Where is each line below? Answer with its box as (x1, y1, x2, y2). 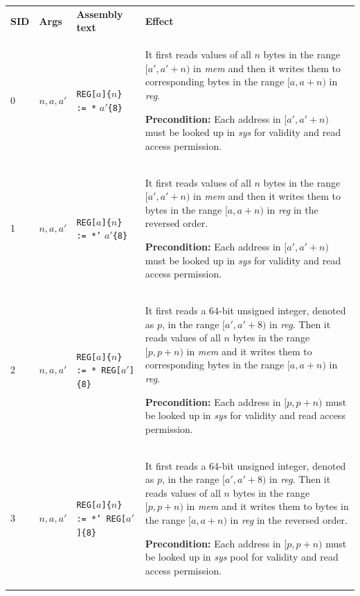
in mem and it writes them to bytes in (186, 499, 349, 513)
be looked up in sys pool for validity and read (145, 550, 339, 564)
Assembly (76, 6, 123, 21)
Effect (145, 13, 174, 28)
